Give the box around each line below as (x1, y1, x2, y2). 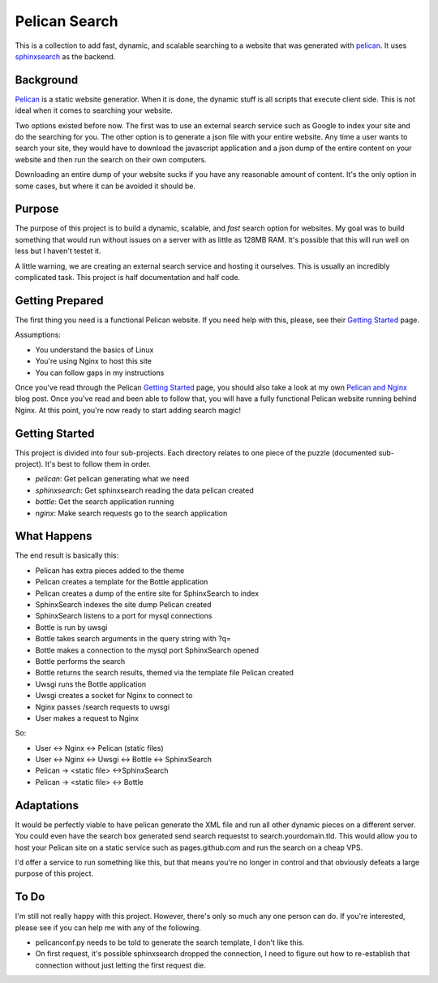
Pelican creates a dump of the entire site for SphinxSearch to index (35, 589, 260, 598)
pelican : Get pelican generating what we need (35, 474, 190, 484)
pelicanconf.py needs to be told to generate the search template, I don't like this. (35, 938, 304, 947)
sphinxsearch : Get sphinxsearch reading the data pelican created (35, 485, 255, 495)
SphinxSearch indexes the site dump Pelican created (35, 600, 212, 610)
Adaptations (15, 798, 79, 812)
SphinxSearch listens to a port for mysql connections (35, 611, 213, 621)
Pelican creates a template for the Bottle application (35, 577, 208, 587)
